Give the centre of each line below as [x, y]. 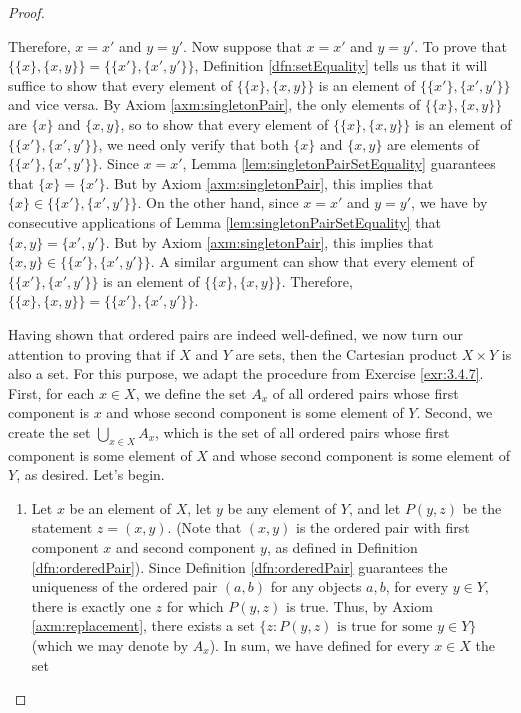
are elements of [433, 143]
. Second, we [454, 412]
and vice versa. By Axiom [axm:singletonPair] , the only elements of [214, 104]
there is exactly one [91, 605]
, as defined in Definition [342, 547]
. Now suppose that [242, 45]
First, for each [51, 392]
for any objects [316, 586]
